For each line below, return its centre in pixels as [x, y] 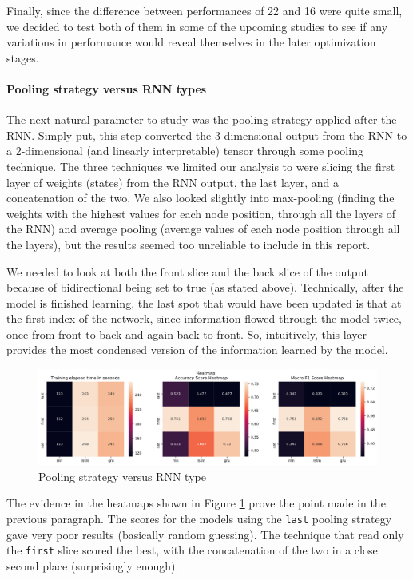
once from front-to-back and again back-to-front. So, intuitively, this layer [187, 334]
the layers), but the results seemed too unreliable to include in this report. [189, 244]
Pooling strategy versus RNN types [107, 88]
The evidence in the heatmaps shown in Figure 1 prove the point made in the [196, 503]
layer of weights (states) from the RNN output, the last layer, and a [173, 182]
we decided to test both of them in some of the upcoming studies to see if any [197, 26]
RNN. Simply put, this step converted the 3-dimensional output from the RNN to [207, 135]
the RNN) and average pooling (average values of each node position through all [203, 229]
